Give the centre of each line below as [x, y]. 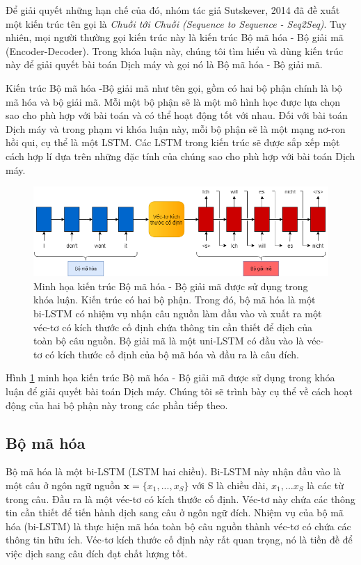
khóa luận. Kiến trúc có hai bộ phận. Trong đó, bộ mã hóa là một [175, 300]
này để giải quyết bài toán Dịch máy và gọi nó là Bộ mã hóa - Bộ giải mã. [164, 64]
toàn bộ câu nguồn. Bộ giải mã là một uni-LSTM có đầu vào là [169, 341]
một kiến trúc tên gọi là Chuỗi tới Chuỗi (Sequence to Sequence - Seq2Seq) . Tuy [176, 23]
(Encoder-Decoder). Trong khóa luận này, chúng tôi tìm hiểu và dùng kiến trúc [175, 50]
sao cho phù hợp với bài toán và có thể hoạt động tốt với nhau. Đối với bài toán [177, 115]
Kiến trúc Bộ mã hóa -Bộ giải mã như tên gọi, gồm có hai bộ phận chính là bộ [174, 87]
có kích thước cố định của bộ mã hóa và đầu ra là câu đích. [172, 354]
